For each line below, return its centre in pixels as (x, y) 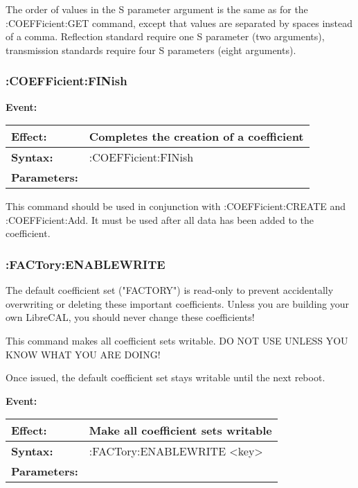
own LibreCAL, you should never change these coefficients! (130, 317)
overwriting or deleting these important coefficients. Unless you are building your (177, 303)
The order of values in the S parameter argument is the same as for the (157, 9)
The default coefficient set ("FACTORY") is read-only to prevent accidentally (170, 290)
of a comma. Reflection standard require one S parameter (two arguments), (165, 36)
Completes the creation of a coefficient (196, 137)
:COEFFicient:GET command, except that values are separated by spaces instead (179, 23)
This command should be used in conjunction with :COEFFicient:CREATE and (176, 206)
